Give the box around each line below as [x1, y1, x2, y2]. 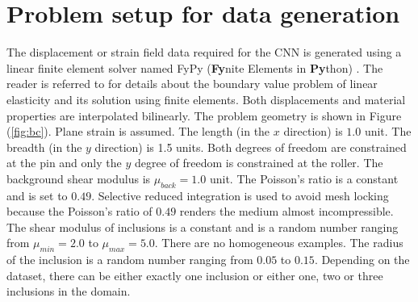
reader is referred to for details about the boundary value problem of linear [6, 75, 378, 92]
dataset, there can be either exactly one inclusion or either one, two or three [6, 266, 383, 283]
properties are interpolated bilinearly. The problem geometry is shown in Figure [6, 107, 402, 124]
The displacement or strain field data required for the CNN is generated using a [6, 44, 402, 61]
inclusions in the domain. [6, 283, 131, 300]
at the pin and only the [6, 154, 122, 171]
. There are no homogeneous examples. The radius [154, 234, 403, 251]
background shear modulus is [6, 170, 151, 187]
